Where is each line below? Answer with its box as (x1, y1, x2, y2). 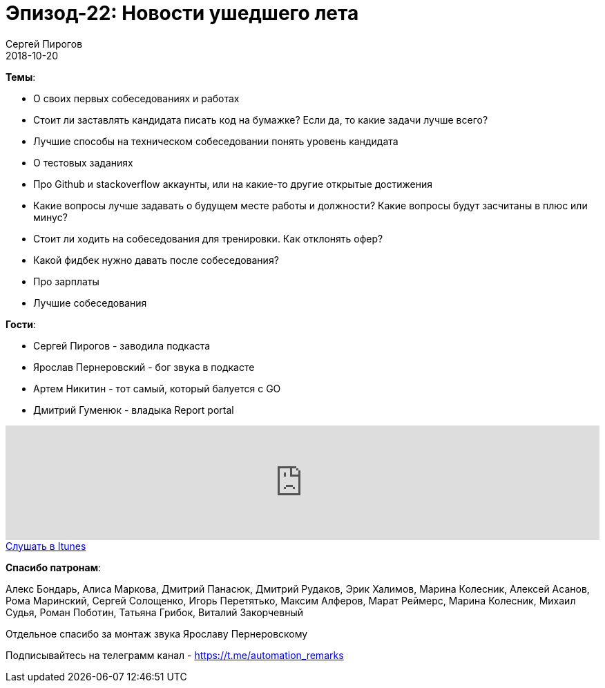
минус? (33, 211, 68, 223)
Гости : (6, 318, 36, 330)
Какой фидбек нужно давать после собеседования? (33, 254, 279, 266)
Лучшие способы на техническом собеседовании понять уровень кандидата (33, 135, 398, 147)
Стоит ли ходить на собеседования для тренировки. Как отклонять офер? (33, 232, 383, 245)
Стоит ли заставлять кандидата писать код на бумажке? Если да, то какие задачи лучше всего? (33, 113, 488, 126)
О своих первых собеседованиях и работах (33, 92, 240, 104)
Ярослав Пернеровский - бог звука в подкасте (33, 361, 255, 373)
